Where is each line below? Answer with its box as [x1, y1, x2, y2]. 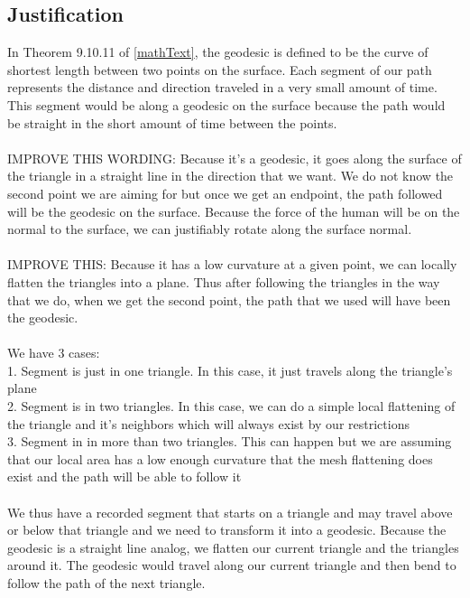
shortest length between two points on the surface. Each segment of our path [7, 60, 432, 79]
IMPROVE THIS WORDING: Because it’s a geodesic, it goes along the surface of [7, 148, 462, 167]
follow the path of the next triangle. [7, 574, 206, 593]
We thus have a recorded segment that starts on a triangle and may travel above [7, 502, 453, 521]
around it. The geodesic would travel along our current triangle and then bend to [7, 556, 456, 575]
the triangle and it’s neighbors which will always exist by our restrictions [7, 414, 410, 433]
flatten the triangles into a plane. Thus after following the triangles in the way [7, 272, 440, 291]
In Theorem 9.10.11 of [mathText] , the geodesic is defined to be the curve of [7, 42, 429, 61]
